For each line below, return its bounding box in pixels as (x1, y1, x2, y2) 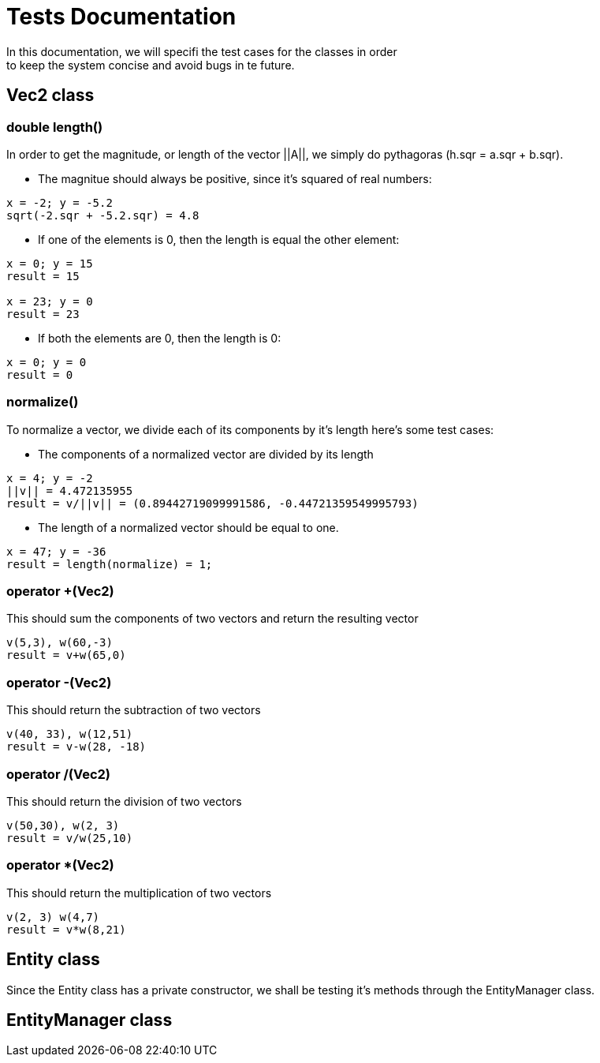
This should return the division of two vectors (6, 794, 242, 808)
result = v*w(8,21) (6, 923, 126, 936)
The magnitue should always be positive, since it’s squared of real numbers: (38, 171, 432, 185)
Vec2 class (6, 85, 95, 106)
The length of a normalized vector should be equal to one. (38, 520, 339, 534)
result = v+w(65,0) (6, 649, 126, 662)
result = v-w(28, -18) (6, 740, 147, 754)
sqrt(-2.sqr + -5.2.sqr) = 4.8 (6, 208, 199, 222)
